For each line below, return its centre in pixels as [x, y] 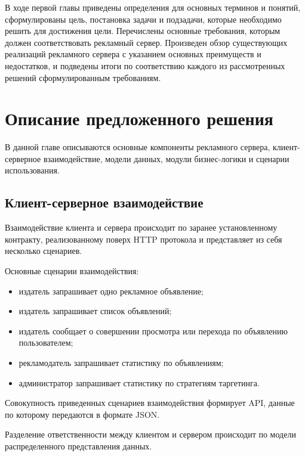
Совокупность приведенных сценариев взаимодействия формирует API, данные [150, 403]
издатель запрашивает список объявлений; [95, 311]
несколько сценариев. [44, 251]
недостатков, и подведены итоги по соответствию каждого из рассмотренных [145, 65]
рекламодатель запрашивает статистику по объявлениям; [121, 363]
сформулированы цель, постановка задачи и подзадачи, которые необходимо [143, 19]
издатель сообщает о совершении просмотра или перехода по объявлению [153, 331]
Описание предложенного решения [139, 118]
